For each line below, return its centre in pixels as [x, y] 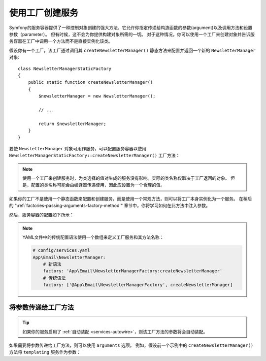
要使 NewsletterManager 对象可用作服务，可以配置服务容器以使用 [78, 148]
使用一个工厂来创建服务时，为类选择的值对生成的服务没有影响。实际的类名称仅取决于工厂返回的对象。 [126, 178]
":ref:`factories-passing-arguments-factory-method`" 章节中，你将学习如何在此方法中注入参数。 [112, 206]
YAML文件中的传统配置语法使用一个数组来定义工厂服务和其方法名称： [93, 237]
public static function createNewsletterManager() [90, 82]
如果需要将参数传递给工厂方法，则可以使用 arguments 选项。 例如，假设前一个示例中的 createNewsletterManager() [131, 345]
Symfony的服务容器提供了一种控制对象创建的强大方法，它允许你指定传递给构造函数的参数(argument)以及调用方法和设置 [131, 28]
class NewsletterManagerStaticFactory [65, 68]
